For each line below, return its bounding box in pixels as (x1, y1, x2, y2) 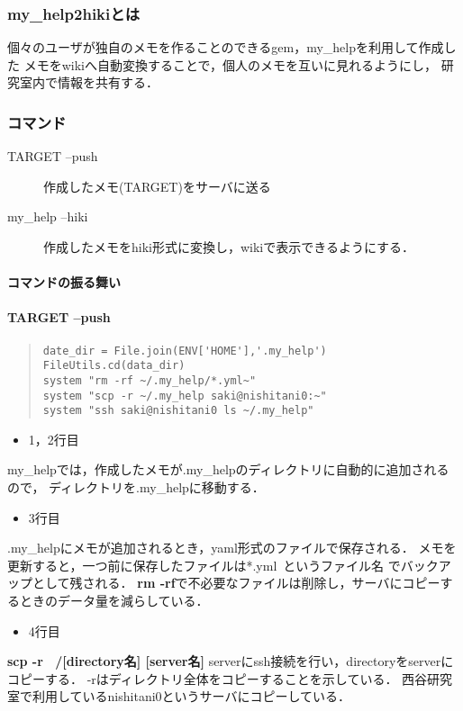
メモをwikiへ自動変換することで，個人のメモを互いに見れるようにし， (23, 55, 437, 74)
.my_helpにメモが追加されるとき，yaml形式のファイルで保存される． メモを (7, 538, 457, 557)
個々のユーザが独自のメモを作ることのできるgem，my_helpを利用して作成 (7, 38, 444, 57)
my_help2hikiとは (7, 2, 140, 24)
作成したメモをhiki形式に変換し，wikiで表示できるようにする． (43, 238, 415, 256)
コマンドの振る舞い (7, 273, 121, 292)
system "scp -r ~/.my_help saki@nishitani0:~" (42, 389, 327, 402)
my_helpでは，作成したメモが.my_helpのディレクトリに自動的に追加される (7, 460, 449, 479)
